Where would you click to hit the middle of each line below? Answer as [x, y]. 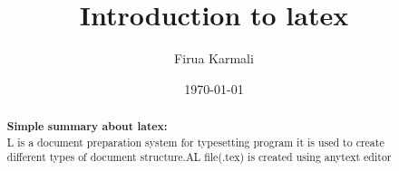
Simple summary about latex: [87, 127]
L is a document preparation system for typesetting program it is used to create [195, 142]
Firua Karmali [214, 58]
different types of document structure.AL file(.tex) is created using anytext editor [199, 157]
